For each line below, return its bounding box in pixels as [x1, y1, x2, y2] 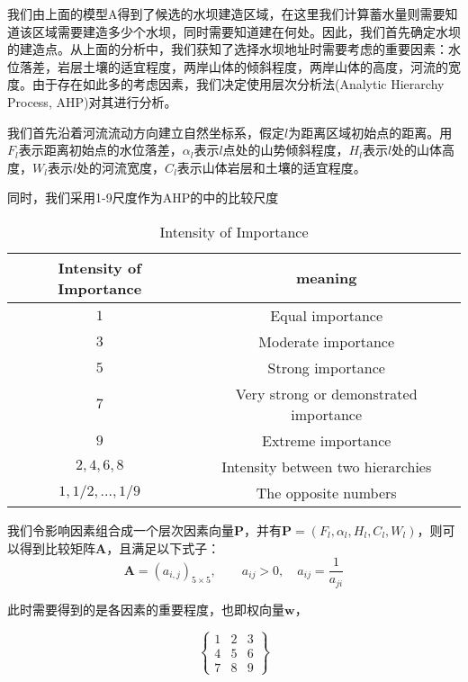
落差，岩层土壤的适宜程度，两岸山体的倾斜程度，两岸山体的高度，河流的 [19, 57, 448, 76]
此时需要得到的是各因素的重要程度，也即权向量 [7, 599, 284, 618]
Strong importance [267, 356, 385, 378]
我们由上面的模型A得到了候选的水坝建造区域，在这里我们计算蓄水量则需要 [7, 4, 445, 22]
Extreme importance [261, 429, 391, 451]
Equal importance [270, 304, 383, 326]
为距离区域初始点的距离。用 [288, 122, 453, 141]
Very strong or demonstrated [235, 382, 418, 404]
